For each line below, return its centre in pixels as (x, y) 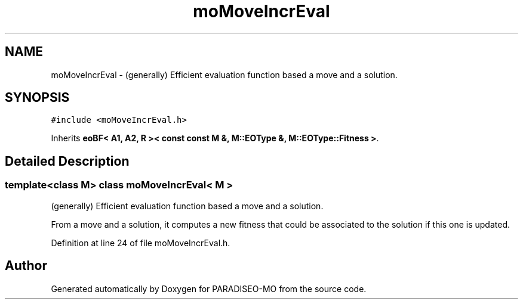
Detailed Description (67, 161)
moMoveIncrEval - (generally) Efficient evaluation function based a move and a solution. (224, 75)
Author (26, 266)
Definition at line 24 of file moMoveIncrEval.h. (141, 243)
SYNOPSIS (37, 98)
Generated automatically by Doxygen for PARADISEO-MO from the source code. (209, 289)
